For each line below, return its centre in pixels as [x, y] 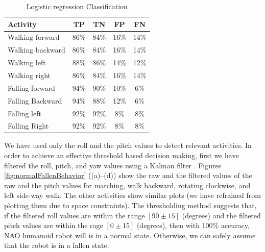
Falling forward [31, 87]
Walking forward [34, 37]
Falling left [25, 113]
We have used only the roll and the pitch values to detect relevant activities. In [128, 145]
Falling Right [28, 126]
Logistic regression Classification [77, 6]
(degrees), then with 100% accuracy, [193, 225]
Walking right [29, 75]
